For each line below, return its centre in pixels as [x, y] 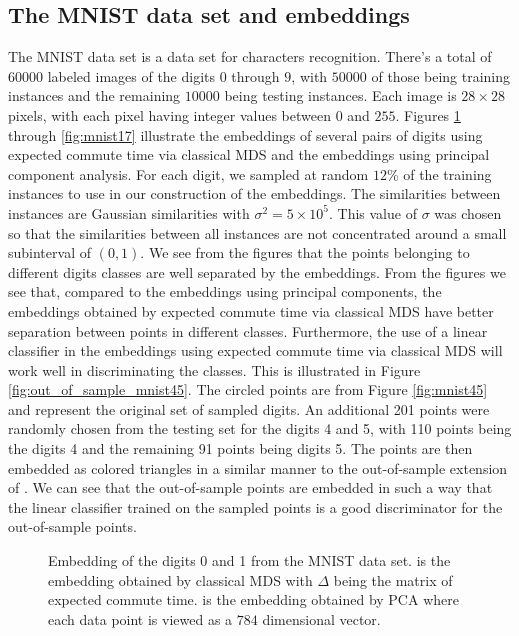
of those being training [441, 75]
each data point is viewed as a [140, 618]
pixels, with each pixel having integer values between [169, 114]
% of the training [439, 173]
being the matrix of [393, 579]
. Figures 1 [428, 114]
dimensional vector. [321, 618]
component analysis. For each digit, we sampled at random [188, 173]
